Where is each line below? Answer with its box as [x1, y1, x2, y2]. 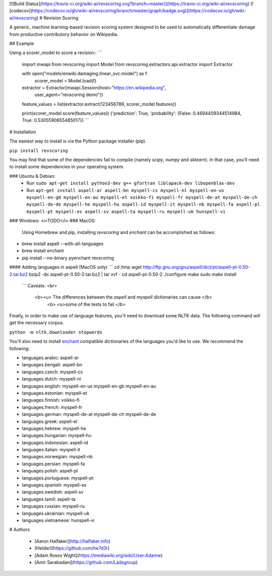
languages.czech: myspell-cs [22, 369, 83, 375]
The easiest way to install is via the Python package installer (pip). [9, 138, 147, 144]
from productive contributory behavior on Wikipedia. [9, 31, 118, 37]
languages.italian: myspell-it [22, 447, 81, 453]
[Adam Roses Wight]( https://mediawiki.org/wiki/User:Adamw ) [34, 552, 163, 558]
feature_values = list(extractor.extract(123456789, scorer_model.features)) [22, 101, 176, 107]
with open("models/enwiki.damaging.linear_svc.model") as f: [22, 71, 149, 77]
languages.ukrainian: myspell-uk [22, 510, 90, 516]
